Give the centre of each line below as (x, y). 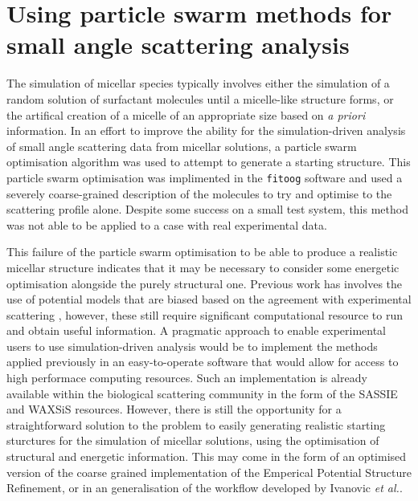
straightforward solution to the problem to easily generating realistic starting (196, 424)
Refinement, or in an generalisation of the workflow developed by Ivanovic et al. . (205, 488)
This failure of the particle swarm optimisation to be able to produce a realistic (202, 252)
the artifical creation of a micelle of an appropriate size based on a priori (186, 114)
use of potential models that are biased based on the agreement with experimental (209, 299)
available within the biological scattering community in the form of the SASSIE (202, 393)
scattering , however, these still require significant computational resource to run (205, 314)
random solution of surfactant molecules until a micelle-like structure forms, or (200, 98)
